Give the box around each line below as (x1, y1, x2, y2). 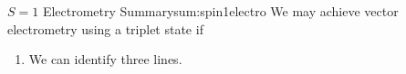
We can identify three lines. (28, 50, 182, 69)
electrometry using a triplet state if (7, 19, 203, 38)
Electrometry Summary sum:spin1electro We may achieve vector (42, 2, 399, 20)
